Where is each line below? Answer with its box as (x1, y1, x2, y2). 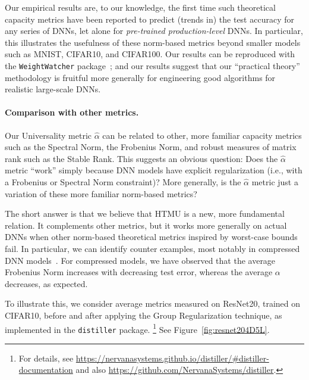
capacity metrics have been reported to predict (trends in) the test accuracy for (5, 13, 294, 25)
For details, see (18, 351, 74, 364)
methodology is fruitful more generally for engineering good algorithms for (5, 71, 276, 83)
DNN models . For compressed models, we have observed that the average (5, 254, 276, 266)
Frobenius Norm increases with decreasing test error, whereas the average (5, 266, 273, 278)
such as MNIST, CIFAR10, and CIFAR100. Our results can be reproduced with (5, 48, 295, 60)
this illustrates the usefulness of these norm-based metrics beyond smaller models (5, 36, 301, 48)
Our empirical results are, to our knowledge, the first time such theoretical (5, 1, 276, 13)
